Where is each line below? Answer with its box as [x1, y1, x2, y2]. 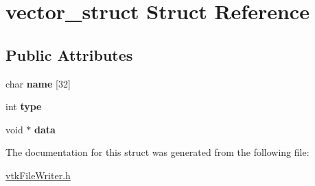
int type [5, 99, 42, 114]
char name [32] [5, 76, 71, 90]
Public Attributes [5, 44, 133, 65]
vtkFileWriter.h [5, 168, 71, 182]
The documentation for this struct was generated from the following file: [5, 145, 310, 159]
